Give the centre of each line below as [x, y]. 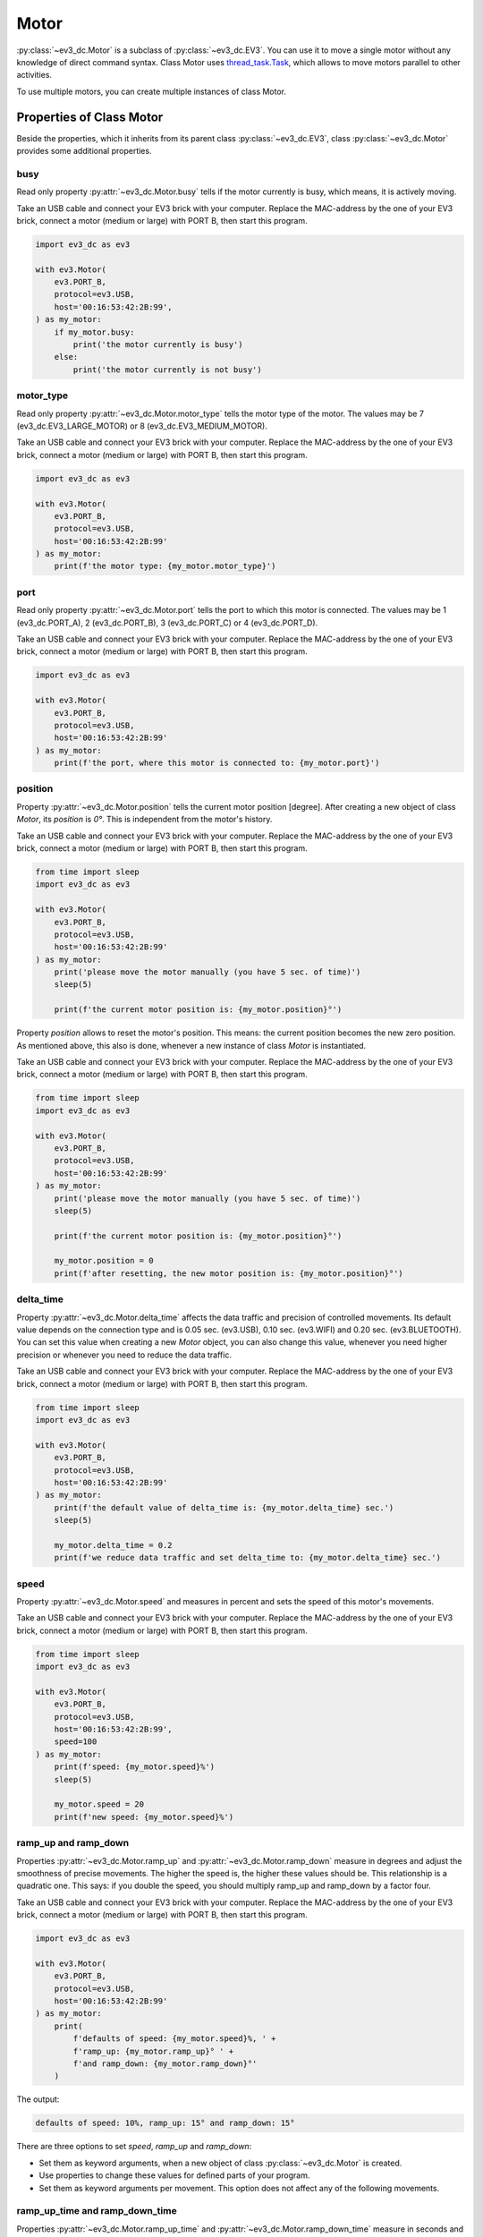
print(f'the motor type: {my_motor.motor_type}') [165, 566]
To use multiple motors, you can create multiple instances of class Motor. [151, 91]
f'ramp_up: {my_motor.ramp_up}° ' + [153, 2051]
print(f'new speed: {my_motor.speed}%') [144, 1817]
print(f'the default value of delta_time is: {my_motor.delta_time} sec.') [224, 1507]
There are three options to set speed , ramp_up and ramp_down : [134, 2147]
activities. [34, 75]
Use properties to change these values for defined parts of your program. [174, 2175]
